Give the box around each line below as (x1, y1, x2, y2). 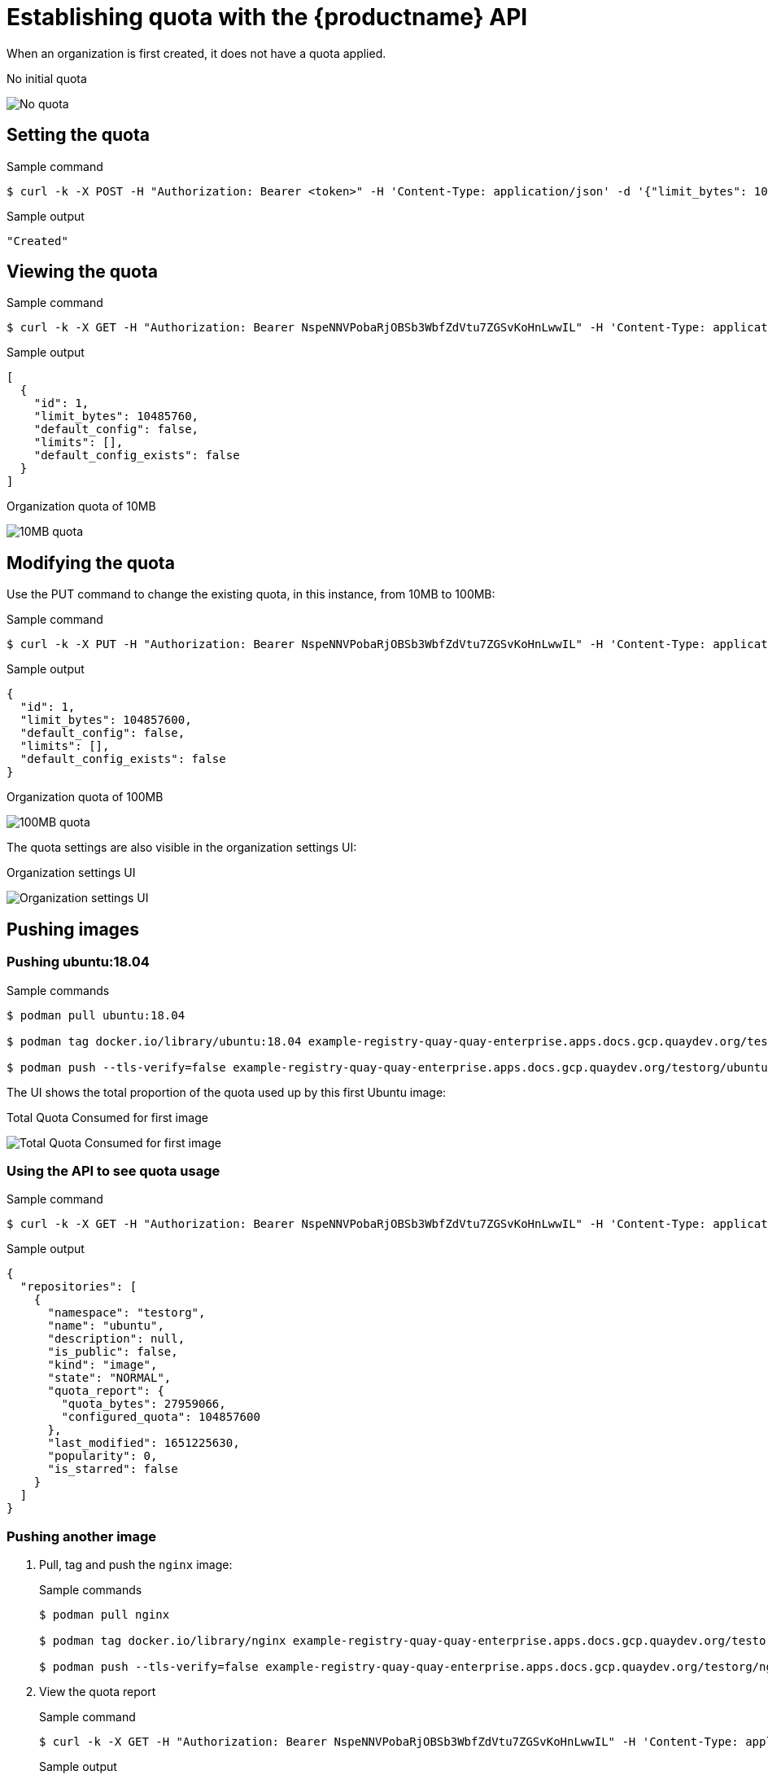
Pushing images (7, 918, 140, 940)
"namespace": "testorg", (47, 1306, 206, 1320)
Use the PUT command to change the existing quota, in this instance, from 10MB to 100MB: (7, 587, 495, 602)
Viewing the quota (7, 261, 158, 283)
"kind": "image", (47, 1358, 158, 1372)
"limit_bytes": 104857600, (20, 713, 192, 727)
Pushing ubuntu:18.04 (7, 953, 150, 971)
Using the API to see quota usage (7, 1162, 220, 1179)
